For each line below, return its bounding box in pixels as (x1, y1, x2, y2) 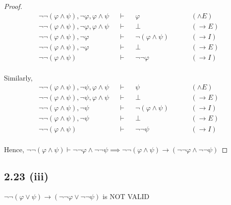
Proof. (4, 1, 22, 11)
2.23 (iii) (4, 168, 49, 183)
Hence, (4, 144, 24, 154)
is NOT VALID (103, 191, 150, 202)
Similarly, (4, 72, 33, 82)
